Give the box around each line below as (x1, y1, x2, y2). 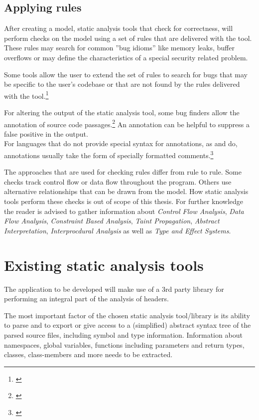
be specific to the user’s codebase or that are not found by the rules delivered (4, 79, 240, 89)
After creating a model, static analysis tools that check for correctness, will (4, 23, 233, 33)
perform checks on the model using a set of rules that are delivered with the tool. (4, 32, 252, 43)
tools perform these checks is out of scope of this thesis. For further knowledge (4, 196, 244, 207)
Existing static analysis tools (4, 254, 204, 275)
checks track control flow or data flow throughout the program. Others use (4, 176, 232, 187)
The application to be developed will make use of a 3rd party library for (4, 283, 224, 294)
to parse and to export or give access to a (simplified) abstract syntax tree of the (4, 320, 251, 330)
